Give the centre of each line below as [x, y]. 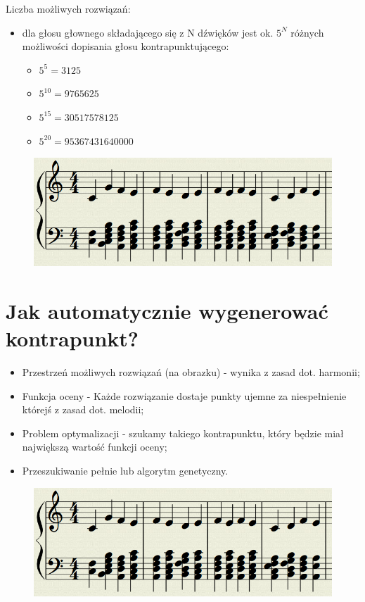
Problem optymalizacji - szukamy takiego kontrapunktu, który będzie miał [183, 433]
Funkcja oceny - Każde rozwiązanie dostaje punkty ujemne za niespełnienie [184, 395]
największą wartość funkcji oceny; [95, 447]
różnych [307, 32]
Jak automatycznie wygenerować [167, 310]
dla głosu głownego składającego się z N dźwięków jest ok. [148, 32]
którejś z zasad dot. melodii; [83, 409]
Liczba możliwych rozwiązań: [68, 8]
